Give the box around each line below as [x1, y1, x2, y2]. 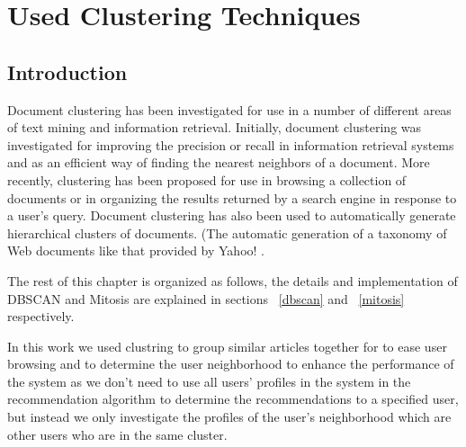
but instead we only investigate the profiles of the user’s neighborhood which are [7, 407, 452, 426]
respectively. [7, 307, 75, 326]
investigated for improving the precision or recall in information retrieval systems [7, 135, 454, 154]
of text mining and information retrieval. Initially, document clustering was [7, 118, 422, 137]
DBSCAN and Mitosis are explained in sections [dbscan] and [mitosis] [7, 289, 405, 308]
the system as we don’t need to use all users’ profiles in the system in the [7, 371, 411, 390]
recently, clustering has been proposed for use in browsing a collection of [7, 170, 407, 189]
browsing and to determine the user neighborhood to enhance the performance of [7, 354, 454, 373]
